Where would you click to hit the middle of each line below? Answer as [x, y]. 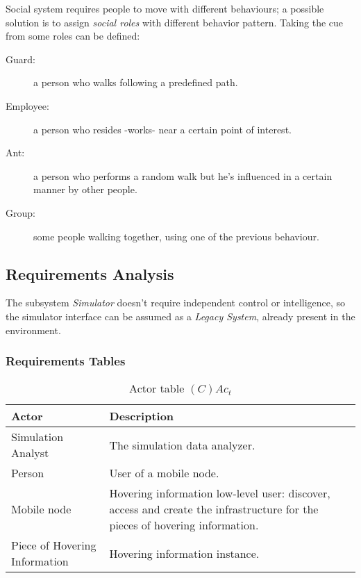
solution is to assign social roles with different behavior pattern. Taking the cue [175, 22]
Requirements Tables [66, 361]
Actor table [157, 388]
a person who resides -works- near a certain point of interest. [162, 129]
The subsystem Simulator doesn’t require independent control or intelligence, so [176, 303]
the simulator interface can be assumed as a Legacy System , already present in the [180, 316]
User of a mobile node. [164, 473]
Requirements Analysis [90, 273]
